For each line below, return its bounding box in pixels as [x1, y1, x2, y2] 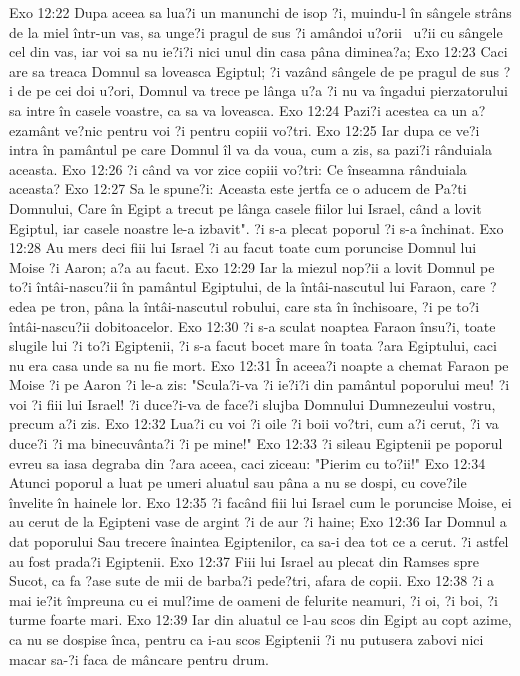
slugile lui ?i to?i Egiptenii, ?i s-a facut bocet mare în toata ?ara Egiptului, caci [9, 335, 497, 356]
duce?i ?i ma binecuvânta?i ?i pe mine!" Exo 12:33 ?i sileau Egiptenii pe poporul [9, 433, 503, 454]
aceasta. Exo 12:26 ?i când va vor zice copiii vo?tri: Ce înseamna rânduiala [9, 158, 467, 179]
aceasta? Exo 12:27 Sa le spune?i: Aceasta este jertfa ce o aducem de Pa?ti [9, 178, 467, 199]
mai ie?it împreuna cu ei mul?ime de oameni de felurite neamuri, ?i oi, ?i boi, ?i [9, 589, 498, 610]
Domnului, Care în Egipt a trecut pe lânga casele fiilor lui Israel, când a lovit [9, 197, 482, 218]
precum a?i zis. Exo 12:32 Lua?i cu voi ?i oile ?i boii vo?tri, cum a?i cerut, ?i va [9, 413, 499, 434]
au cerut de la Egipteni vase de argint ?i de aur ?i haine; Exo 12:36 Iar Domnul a [9, 511, 507, 532]
